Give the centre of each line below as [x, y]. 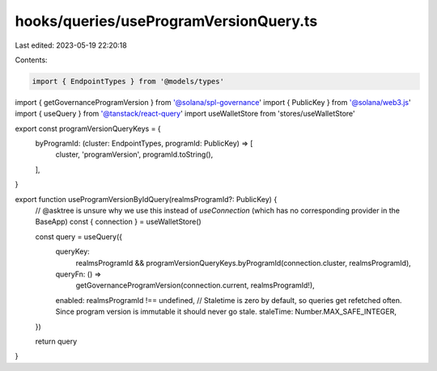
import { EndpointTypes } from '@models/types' [128, 81]
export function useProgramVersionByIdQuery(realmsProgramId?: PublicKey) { [146, 199]
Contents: [31, 60]
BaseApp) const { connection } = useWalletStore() [118, 221]
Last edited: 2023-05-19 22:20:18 [71, 45]
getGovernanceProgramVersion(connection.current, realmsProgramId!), [195, 285]
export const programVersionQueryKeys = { [88, 129]
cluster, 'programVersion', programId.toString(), [134, 154]
